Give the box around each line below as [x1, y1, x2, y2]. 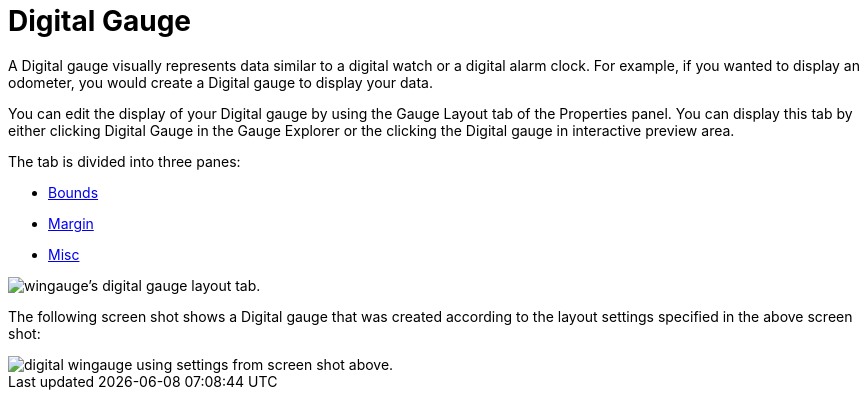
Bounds [48, 183, 99, 201]
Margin [48, 214, 94, 232]
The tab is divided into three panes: [8, 152, 241, 170]
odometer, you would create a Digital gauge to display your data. [8, 73, 434, 91]
